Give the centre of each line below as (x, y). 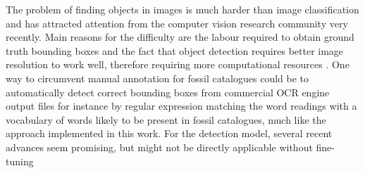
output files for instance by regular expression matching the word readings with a (181, 106)
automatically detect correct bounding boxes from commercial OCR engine (168, 92)
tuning (20, 161)
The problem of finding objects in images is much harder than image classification (182, 9)
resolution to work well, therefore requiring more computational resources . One (178, 64)
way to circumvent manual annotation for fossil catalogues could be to (157, 78)
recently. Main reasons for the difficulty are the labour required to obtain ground (180, 37)
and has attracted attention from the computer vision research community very (177, 23)
